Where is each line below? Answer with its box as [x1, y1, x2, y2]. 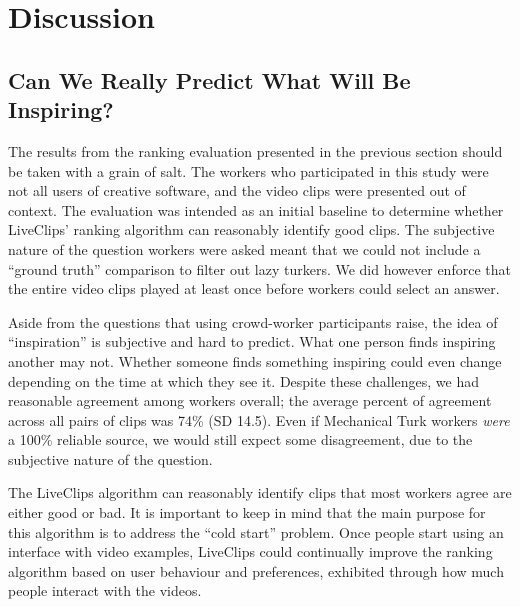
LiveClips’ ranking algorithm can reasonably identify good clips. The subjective [8, 219, 495, 240]
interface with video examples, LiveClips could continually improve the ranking [8, 541, 493, 562]
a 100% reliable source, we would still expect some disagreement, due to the [8, 429, 473, 450]
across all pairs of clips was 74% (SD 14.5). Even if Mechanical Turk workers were [8, 409, 510, 430]
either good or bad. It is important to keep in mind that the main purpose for [8, 502, 486, 523]
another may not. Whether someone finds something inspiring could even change [8, 350, 502, 371]
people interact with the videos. [8, 580, 202, 601]
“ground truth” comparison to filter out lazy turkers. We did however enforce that [8, 258, 511, 279]
